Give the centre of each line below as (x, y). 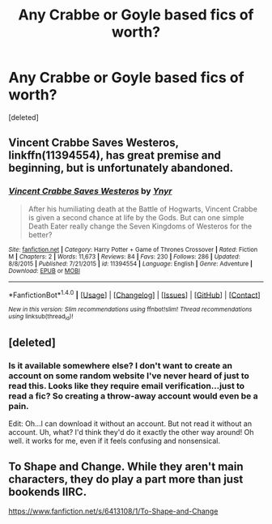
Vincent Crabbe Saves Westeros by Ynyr (90, 191)
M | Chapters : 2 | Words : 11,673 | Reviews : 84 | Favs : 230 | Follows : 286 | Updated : (124, 257)
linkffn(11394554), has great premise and (115, 155)
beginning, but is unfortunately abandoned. (121, 168)
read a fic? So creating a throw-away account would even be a (133, 396)
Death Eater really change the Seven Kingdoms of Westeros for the (140, 226)
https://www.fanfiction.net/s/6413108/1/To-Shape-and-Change (113, 511)
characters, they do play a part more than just (126, 479)
